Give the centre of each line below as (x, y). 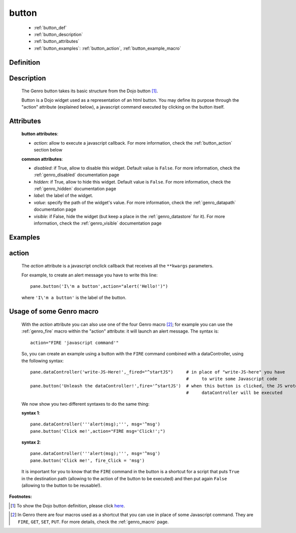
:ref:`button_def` (50, 28)
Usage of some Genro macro (54, 312)
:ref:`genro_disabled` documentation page (76, 175)
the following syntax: (43, 361)
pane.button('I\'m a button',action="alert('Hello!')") (99, 286)
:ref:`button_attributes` (57, 41)
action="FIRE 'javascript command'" (74, 343)
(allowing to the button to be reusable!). (62, 486)
